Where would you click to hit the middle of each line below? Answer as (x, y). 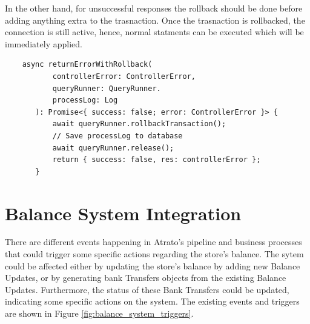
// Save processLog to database (117, 136)
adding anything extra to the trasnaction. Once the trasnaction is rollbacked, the (155, 20)
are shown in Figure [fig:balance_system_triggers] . (99, 313)
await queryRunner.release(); (113, 148)
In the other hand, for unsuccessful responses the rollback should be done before (154, 8)
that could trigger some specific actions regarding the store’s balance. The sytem (154, 254)
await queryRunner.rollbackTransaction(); (139, 124)
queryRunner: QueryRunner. (107, 88)
